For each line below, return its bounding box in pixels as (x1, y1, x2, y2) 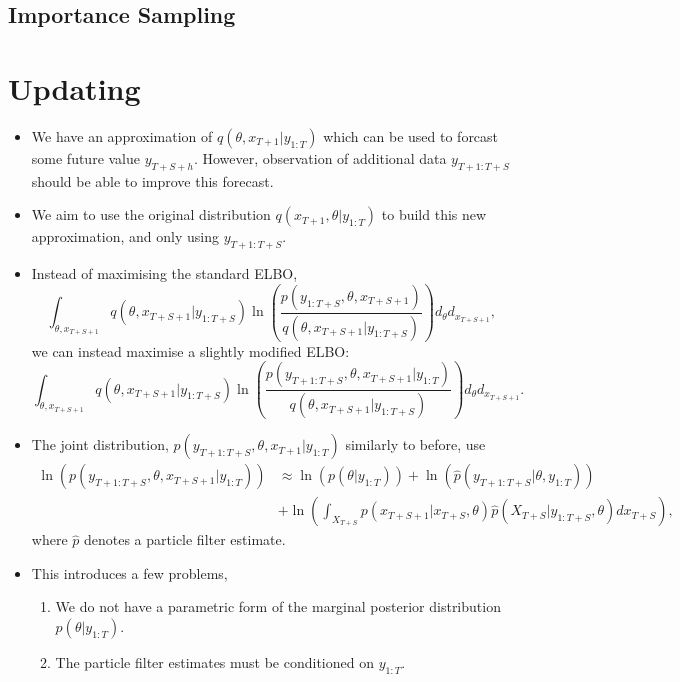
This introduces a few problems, (31, 562, 228, 583)
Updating (8, 67, 141, 108)
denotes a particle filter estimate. (83, 529, 286, 550)
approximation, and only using (31, 226, 220, 247)
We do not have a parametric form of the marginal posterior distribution (55, 596, 501, 617)
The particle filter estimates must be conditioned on (55, 652, 374, 672)
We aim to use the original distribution (31, 204, 271, 225)
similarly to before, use (345, 434, 486, 455)
